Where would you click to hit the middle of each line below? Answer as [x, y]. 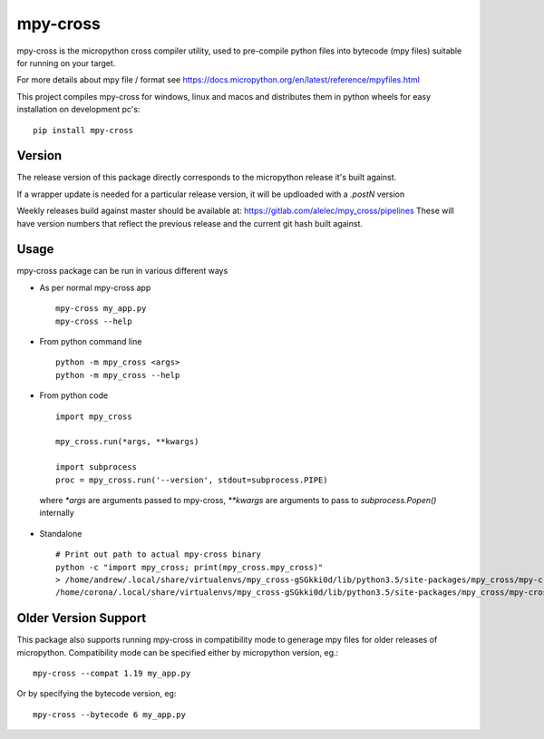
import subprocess [97, 467]
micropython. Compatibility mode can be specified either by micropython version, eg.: [178, 652]
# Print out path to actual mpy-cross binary [159, 554]
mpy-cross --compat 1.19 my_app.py [112, 673]
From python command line [91, 342]
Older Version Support [82, 618]
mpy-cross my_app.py [101, 309]
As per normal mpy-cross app [95, 287]
